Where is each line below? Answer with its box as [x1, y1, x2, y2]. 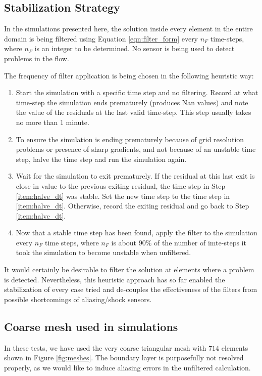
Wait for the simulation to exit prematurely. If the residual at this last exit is [16, 171, 255, 181]
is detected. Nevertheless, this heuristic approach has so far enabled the [4, 274, 225, 284]
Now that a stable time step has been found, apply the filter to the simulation [16, 227, 257, 238]
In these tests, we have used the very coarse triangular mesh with [4, 342, 206, 353]
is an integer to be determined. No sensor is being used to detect [34, 43, 235, 54]
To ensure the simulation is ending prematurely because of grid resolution [16, 134, 244, 144]
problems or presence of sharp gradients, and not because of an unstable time [16, 144, 256, 154]
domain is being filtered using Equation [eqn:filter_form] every [4, 33, 198, 44]
